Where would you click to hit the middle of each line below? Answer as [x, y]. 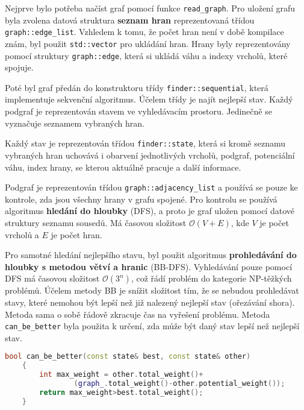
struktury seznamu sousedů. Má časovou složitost [96, 222]
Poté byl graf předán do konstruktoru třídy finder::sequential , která [137, 87]
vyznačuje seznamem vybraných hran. [75, 123]
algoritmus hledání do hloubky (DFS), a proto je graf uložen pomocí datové [150, 211]
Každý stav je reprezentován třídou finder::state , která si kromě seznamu [145, 143]
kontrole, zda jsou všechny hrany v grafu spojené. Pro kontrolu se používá [141, 199]
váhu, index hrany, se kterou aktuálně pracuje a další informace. [123, 167]
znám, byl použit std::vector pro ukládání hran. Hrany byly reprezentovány [148, 43]
